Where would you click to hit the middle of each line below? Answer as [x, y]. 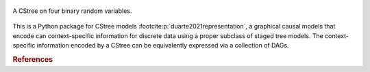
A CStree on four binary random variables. [72, 11]
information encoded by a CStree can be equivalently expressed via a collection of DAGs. [163, 46]
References [33, 59]
